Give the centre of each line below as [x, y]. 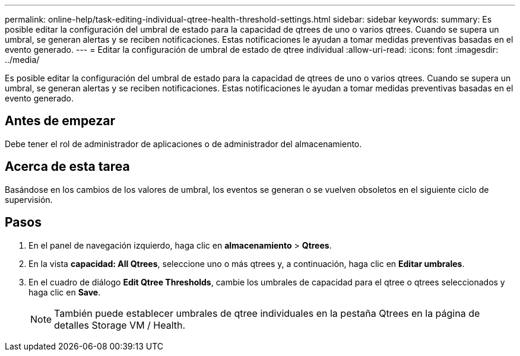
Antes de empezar [60, 121]
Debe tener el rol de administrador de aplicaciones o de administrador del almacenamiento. [183, 144]
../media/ [22, 60]
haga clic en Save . [65, 292]
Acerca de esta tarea [67, 167]
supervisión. [29, 199]
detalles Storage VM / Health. [120, 325]
